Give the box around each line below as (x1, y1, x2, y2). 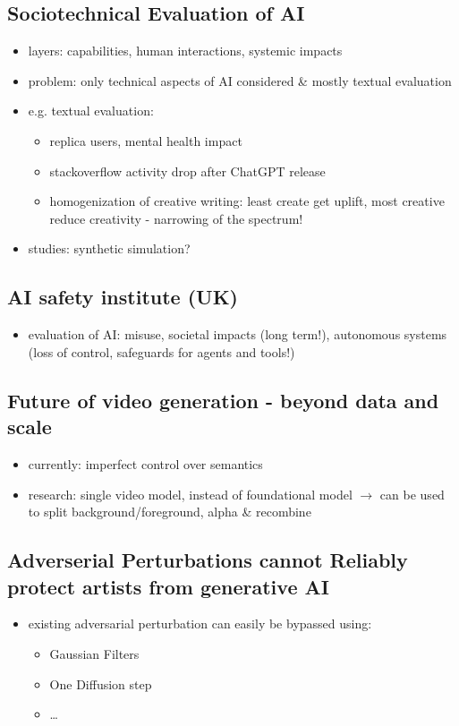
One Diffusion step (49, 674, 152, 693)
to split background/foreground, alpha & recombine (28, 502, 311, 521)
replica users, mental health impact (49, 131, 242, 149)
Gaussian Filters (49, 644, 140, 662)
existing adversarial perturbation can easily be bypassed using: (28, 614, 372, 633)
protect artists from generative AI (7, 572, 329, 600)
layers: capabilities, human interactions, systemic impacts (28, 41, 343, 60)
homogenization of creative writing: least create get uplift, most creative (49, 192, 445, 210)
